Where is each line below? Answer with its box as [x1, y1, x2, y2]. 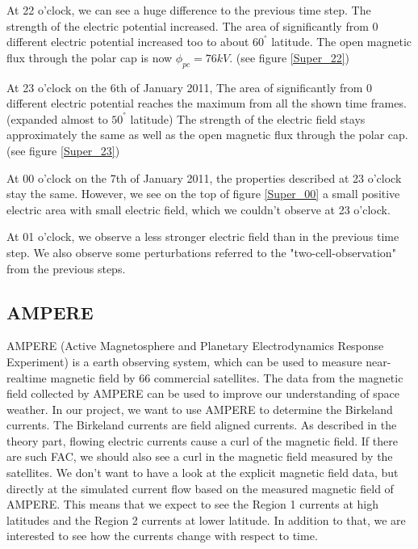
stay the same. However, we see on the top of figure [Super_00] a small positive [6, 185, 400, 202]
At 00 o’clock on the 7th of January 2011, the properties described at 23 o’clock [6, 169, 402, 186]
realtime [6, 369, 47, 386]
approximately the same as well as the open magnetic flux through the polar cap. [6, 126, 408, 143]
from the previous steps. [6, 260, 126, 277]
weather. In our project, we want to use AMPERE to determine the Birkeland [6, 400, 393, 417]
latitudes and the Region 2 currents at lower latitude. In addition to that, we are [6, 511, 406, 528]
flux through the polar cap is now [6, 49, 173, 65]
